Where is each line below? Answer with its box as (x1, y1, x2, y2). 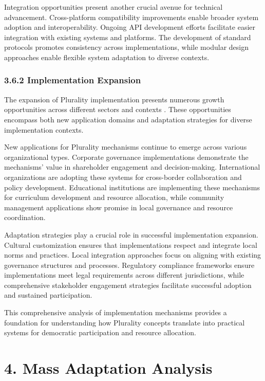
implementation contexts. (4, 124, 84, 135)
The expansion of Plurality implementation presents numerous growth (4, 94, 224, 104)
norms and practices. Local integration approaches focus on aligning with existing (4, 249, 261, 260)
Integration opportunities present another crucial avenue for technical (4, 2, 223, 12)
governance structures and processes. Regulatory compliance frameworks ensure (4, 259, 255, 270)
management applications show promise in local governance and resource (4, 202, 233, 212)
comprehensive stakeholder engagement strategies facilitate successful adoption (4, 279, 252, 290)
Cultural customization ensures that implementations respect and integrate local (4, 239, 257, 250)
